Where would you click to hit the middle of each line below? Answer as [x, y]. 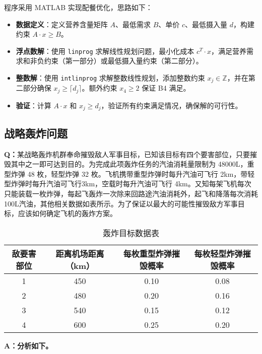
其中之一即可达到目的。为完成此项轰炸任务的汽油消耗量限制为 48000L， [129, 164]
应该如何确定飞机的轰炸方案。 [67, 213]
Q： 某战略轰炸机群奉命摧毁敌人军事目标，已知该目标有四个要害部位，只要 [127, 154]
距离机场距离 [80, 253]
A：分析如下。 [28, 345]
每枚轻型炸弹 [218, 253]
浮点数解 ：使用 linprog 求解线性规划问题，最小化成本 [105, 51]
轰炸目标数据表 [131, 233]
